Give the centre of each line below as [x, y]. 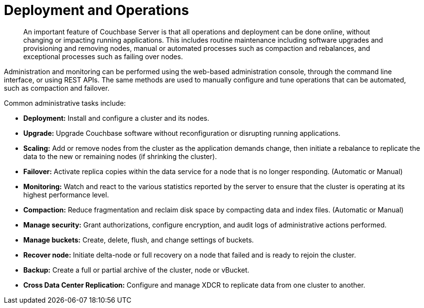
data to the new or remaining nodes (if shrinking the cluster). [120, 156]
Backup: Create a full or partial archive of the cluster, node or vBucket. [136, 270]
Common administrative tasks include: [65, 103]
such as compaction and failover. [57, 88]
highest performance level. [66, 195]
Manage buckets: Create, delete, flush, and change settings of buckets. [139, 240]
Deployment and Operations [97, 10]
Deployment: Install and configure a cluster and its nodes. [116, 118]
